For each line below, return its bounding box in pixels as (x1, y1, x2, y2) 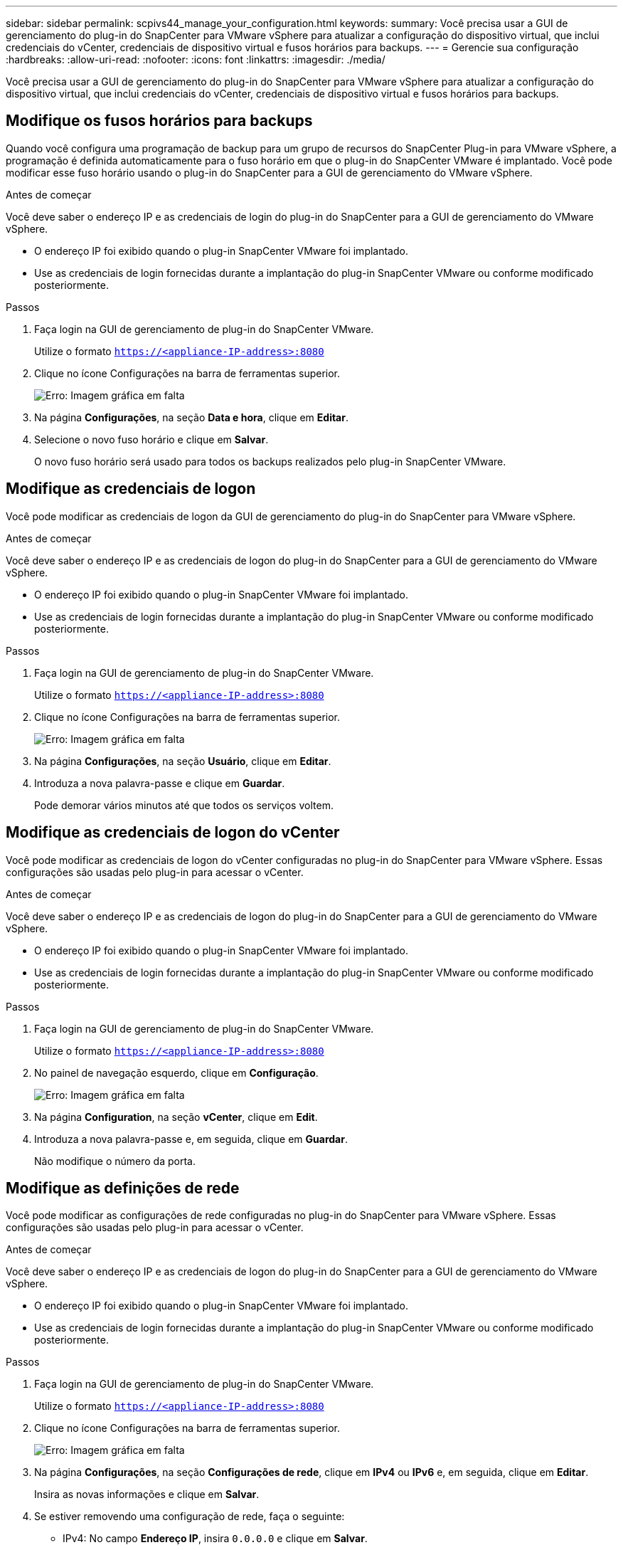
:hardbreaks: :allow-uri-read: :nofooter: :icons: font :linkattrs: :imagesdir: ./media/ (6, 53, 385, 65)
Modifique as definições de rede (6, 1179, 240, 1197)
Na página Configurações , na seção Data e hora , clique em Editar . (34, 411, 348, 423)
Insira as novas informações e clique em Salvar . (34, 1488, 260, 1501)
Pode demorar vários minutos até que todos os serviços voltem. (34, 798, 334, 811)
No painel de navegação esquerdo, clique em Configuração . (34, 1066, 319, 1079)
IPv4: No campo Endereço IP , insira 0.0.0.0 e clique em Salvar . (63, 1532, 368, 1545)
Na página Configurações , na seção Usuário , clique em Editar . (34, 754, 331, 767)
